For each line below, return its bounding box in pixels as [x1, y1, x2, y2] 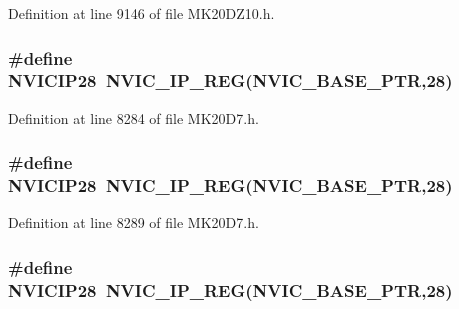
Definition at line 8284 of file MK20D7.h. [8, 107, 259, 128]
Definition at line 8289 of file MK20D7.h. [8, 212, 259, 233]
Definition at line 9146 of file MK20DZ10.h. [8, 3, 275, 23]
